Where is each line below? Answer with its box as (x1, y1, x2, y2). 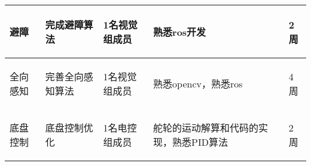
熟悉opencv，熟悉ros (153, 77, 243, 90)
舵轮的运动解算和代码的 (153, 121, 259, 134)
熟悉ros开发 (153, 25, 206, 39)
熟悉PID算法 (172, 135, 228, 149)
